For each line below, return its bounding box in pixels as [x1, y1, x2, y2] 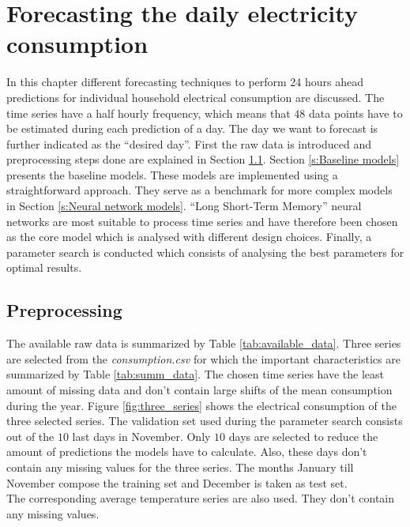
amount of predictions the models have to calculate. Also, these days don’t [6, 443, 367, 460]
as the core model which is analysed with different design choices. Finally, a [6, 228, 372, 245]
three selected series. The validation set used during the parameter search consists [6, 412, 403, 429]
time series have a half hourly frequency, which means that [6, 104, 291, 121]
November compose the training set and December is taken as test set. [6, 474, 348, 491]
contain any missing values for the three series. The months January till [6, 458, 354, 475]
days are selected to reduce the [228, 427, 378, 444]
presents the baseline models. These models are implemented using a [6, 166, 338, 183]
